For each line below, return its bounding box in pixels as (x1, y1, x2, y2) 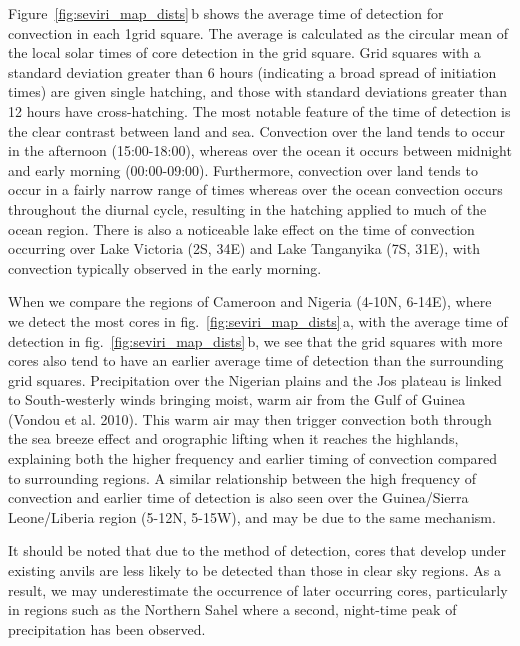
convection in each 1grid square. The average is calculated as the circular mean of (8, 22, 509, 43)
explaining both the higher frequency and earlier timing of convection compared (8, 448, 498, 469)
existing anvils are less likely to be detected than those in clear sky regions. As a (8, 560, 502, 581)
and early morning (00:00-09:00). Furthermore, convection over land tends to (8, 159, 478, 180)
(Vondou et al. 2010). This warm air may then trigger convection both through (8, 408, 492, 429)
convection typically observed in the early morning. (8, 257, 322, 278)
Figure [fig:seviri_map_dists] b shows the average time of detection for (8, 3, 444, 23)
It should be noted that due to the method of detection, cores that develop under (8, 540, 507, 561)
